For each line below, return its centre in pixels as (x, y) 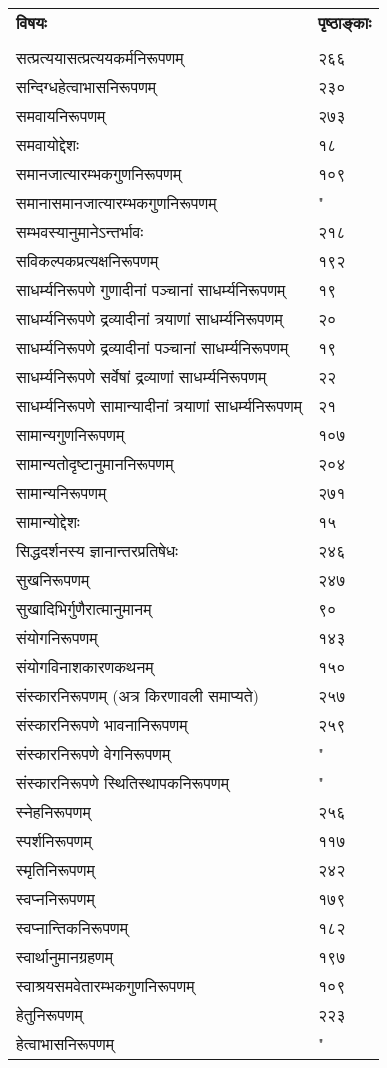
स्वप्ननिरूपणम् (55, 898)
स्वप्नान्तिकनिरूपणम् (72, 927)
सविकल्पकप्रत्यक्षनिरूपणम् (87, 260)
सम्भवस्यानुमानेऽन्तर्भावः (80, 231)
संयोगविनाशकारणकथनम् (85, 666)
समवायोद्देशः (47, 144)
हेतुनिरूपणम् (49, 1014)
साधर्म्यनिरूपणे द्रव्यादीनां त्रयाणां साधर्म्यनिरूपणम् (149, 318)
